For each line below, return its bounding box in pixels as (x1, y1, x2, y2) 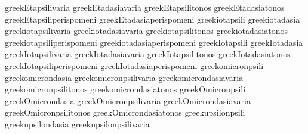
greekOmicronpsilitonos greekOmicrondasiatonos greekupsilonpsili (5, 106, 245, 119)
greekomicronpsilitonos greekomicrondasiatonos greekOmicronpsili (5, 83, 246, 95)
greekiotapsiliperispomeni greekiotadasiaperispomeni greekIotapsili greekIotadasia (5, 36, 303, 48)
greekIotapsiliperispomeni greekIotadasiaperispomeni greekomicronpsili (5, 59, 264, 71)
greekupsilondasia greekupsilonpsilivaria (5, 117, 150, 130)
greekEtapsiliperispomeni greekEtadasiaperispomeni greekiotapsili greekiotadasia (5, 13, 300, 25)
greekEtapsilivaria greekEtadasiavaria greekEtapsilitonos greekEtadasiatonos (5, 1, 285, 13)
